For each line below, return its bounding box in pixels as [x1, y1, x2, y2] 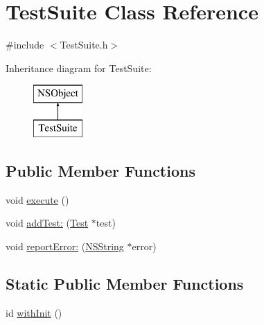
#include [6, 37, 44, 52]
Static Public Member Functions [6, 272, 244, 294]
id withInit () [6, 305, 62, 319]
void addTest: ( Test [6, 216, 89, 230]
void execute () [6, 192, 69, 207]
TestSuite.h [60, 37, 108, 52]
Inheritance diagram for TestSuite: [6, 60, 152, 75]
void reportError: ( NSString [6, 238, 124, 253]
